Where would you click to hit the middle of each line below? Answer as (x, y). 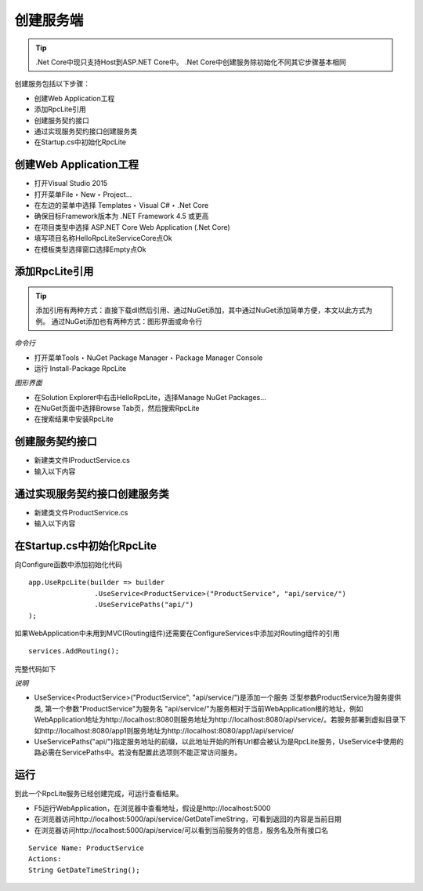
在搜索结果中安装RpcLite (74, 419)
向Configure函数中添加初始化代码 (69, 564)
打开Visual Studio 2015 (71, 184)
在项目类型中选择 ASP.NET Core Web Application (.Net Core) (132, 227)
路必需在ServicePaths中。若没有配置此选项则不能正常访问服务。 (138, 752)
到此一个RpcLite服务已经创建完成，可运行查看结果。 (99, 794)
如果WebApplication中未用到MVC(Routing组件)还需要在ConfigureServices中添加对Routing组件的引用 (177, 633)
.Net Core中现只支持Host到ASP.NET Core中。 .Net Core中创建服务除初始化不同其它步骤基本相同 (191, 62)
